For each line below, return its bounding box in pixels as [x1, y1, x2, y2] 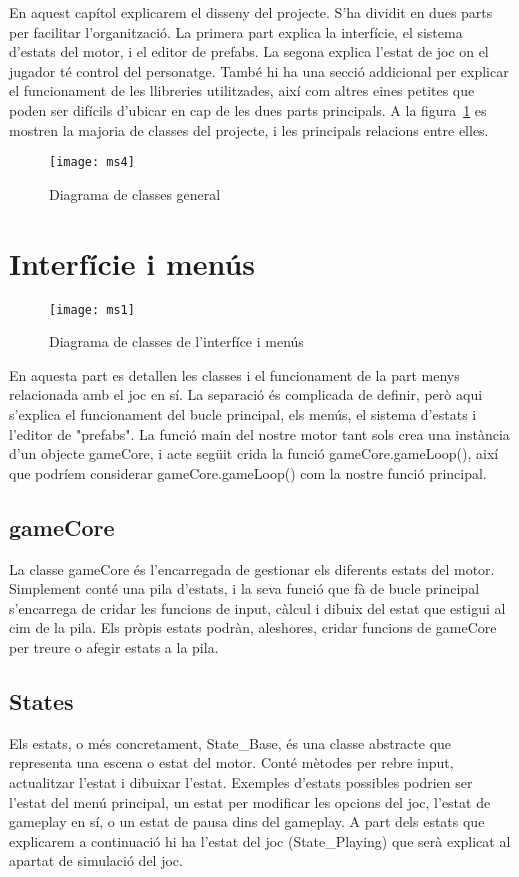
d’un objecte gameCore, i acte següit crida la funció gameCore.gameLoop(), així [9, 443, 499, 464]
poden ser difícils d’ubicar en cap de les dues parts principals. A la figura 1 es [9, 99, 487, 120]
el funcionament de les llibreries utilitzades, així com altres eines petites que [9, 80, 475, 101]
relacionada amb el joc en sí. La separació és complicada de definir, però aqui [9, 384, 483, 405]
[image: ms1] [49, 302, 135, 317]
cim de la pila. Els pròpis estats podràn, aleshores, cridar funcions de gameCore [9, 617, 497, 638]
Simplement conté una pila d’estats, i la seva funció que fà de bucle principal [9, 578, 480, 599]
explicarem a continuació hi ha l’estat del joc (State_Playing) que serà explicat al [9, 830, 511, 851]
